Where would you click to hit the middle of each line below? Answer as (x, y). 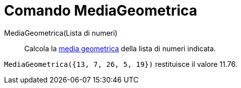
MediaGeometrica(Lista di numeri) (61, 33)
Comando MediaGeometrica (101, 11)
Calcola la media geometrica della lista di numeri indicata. (120, 48)
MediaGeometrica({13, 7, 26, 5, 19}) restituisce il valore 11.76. (121, 64)
